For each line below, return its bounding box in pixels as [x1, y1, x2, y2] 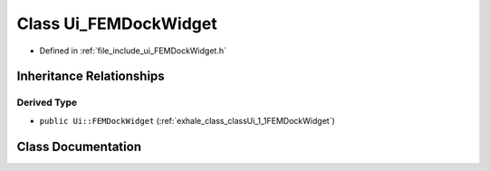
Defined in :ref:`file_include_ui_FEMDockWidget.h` [39, 45, 226, 56]
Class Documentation [16, 138, 142, 154]
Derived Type [16, 96, 77, 109]
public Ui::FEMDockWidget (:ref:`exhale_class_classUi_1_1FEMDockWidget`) [39, 115, 335, 126]
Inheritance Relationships [16, 69, 165, 84]
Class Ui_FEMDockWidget [16, 14, 217, 33]
